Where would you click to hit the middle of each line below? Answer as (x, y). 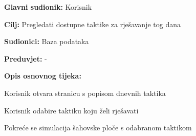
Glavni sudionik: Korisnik (48, 7)
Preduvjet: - (26, 58)
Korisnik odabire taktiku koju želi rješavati (71, 110)
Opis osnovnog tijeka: (43, 76)
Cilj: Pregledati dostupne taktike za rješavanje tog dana (92, 24)
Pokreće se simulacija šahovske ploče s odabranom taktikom (98, 128)
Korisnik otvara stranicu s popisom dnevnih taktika (85, 93)
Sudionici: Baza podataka (47, 41)
